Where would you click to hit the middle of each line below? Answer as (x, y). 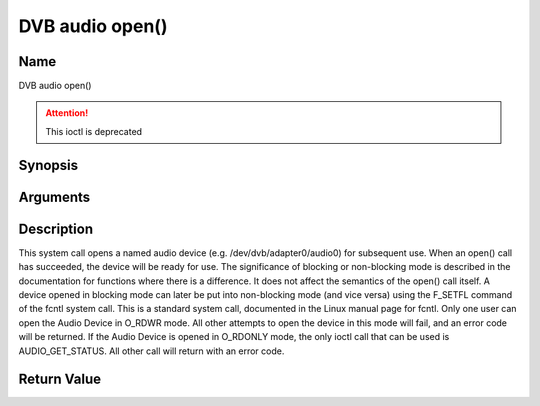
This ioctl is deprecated (94, 131)
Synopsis (48, 165)
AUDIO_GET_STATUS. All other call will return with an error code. (151, 351)
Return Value (60, 379)
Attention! (67, 113)
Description (56, 228)
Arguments (54, 196)
